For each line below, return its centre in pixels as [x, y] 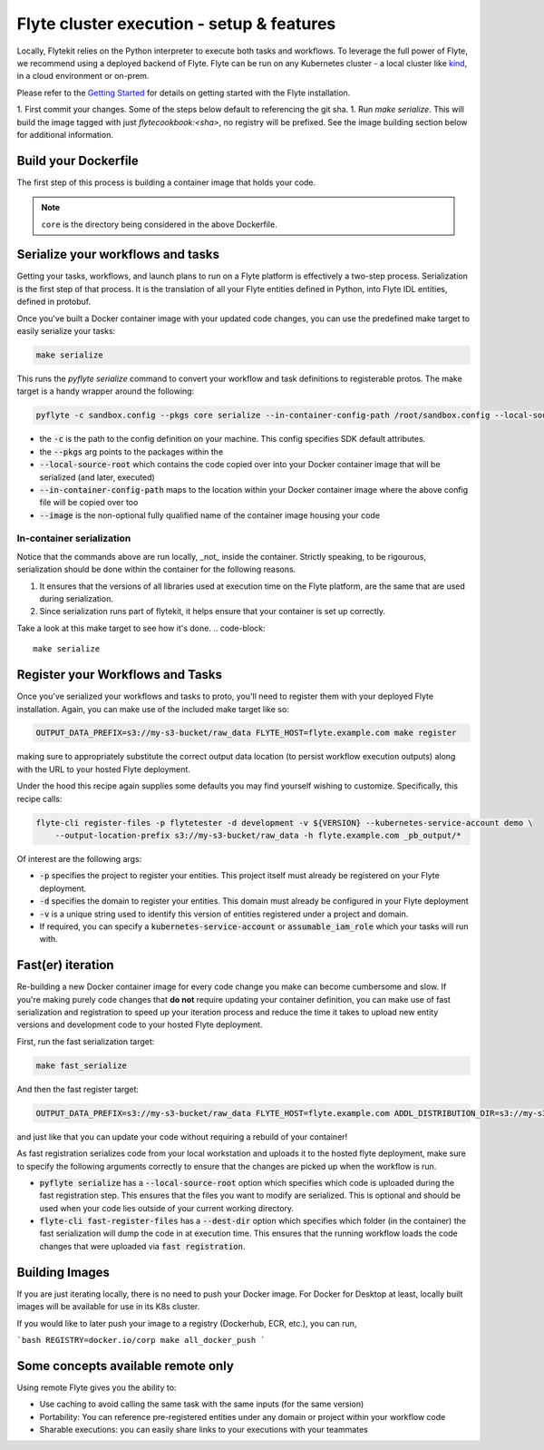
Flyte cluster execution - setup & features [176, 24]
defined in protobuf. [53, 302]
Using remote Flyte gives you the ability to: [97, 1387]
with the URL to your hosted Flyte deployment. [103, 769]
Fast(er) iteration [65, 965]
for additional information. [65, 134]
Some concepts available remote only [126, 1366]
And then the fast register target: [78, 1089]
